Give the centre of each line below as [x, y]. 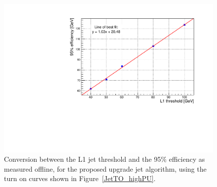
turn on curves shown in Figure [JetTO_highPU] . [80, 178]
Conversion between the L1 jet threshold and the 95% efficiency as [105, 159]
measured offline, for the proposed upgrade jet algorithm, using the [105, 168]
